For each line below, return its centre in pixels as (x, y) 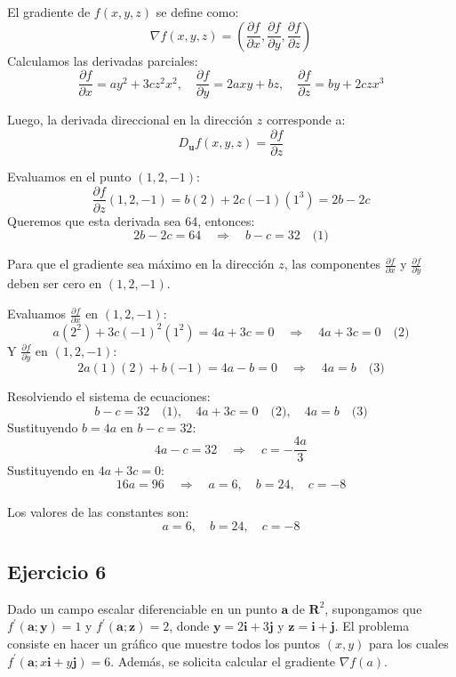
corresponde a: (306, 120)
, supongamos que (373, 608)
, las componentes (332, 264)
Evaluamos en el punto (69, 176)
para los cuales (409, 644)
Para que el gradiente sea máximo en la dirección (141, 264)
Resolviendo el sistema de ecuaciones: (109, 396)
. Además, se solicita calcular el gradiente (223, 661)
